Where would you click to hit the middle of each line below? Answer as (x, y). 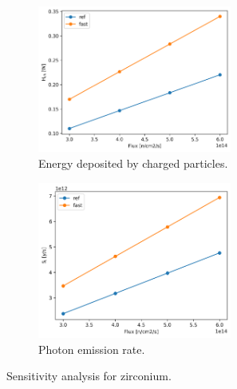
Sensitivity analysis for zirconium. (89, 376)
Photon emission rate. (92, 349)
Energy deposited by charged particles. (133, 163)
